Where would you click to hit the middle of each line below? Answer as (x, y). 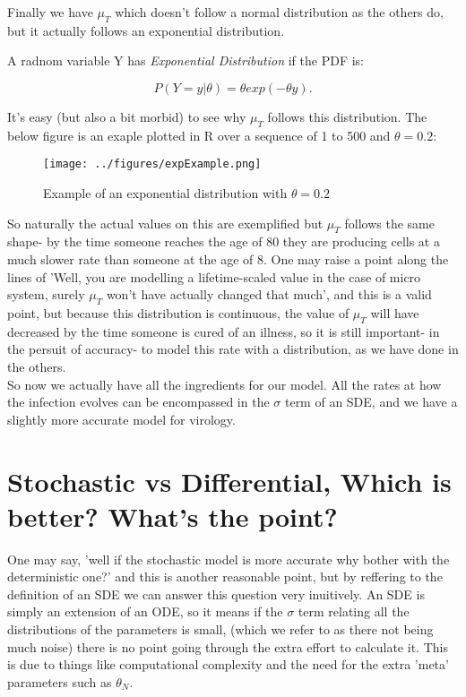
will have (395, 313)
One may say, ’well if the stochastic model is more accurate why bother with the (229, 559)
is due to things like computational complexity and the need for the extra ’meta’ (228, 664)
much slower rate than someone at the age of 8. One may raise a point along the (228, 259)
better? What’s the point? (173, 516)
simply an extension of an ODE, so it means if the (145, 611)
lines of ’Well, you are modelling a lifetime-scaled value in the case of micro (214, 276)
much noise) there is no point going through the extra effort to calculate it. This (228, 646)
